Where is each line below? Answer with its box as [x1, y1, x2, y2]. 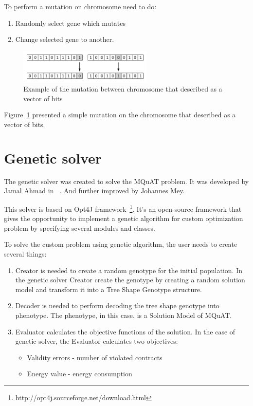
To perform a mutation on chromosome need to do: [4, 1, 157, 11]
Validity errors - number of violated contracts [27, 352, 163, 362]
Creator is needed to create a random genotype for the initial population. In [15, 265, 242, 275]
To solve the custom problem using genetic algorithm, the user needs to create [4, 239, 237, 249]
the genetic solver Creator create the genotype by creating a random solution [15, 275, 245, 285]
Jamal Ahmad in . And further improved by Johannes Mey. [4, 185, 185, 196]
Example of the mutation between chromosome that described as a [23, 84, 222, 94]
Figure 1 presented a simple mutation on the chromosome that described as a [4, 110, 236, 120]
